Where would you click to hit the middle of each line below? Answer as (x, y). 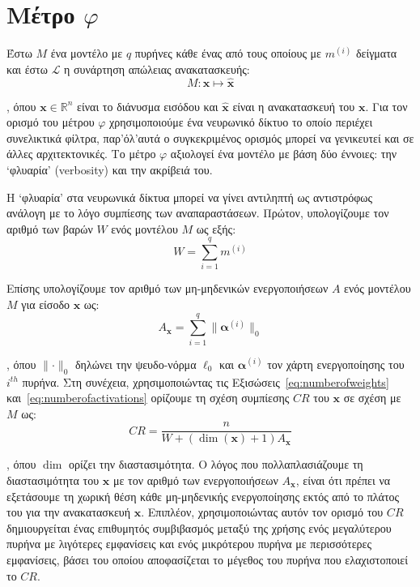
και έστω (27, 69)
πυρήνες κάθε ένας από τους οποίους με (228, 53)
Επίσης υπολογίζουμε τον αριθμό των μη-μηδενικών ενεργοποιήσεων (168, 288)
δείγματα (376, 53)
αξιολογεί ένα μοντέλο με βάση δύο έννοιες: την (284, 154)
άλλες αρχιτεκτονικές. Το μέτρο (81, 154)
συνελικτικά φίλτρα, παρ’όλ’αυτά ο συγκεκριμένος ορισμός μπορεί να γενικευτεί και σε (210, 137)
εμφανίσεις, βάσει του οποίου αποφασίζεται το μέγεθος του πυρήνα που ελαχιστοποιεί (207, 559)
